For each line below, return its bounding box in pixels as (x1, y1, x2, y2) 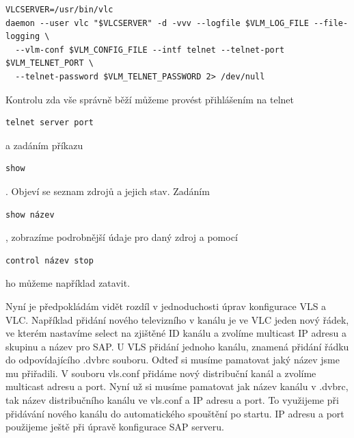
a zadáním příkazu (5, 138, 83, 152)
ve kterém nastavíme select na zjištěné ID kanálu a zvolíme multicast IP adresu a (5, 326, 346, 340)
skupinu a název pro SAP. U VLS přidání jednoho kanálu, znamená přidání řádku (5, 339, 349, 353)
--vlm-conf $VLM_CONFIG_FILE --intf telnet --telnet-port (15, 44, 285, 55)
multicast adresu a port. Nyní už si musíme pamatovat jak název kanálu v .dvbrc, (5, 379, 349, 394)
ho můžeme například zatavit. (5, 276, 131, 290)
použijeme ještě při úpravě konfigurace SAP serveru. (5, 420, 224, 434)
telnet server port (5, 118, 94, 128)
